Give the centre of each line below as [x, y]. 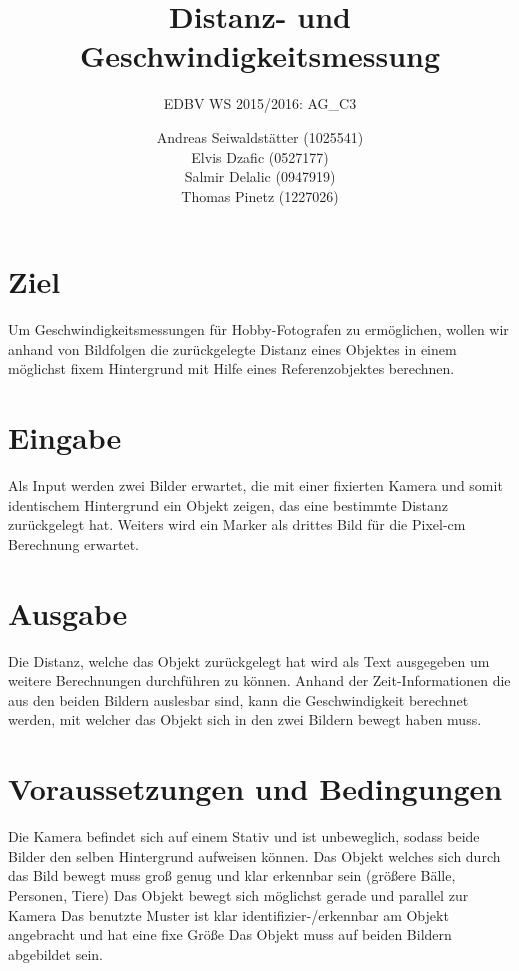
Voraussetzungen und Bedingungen [255, 788]
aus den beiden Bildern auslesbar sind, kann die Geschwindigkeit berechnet [238, 699]
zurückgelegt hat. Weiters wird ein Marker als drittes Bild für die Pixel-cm [237, 524]
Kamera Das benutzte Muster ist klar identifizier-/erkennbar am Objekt [228, 914]
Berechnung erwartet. [73, 543]
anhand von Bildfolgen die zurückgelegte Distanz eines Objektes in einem [232, 348]
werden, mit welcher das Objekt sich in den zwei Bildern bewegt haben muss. [245, 719]
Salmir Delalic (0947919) [260, 176]
